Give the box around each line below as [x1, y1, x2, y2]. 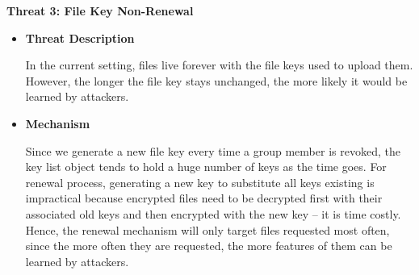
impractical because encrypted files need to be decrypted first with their [25, 190, 383, 206]
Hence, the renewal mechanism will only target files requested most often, [25, 221, 390, 238]
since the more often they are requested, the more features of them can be [25, 237, 392, 254]
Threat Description [25, 29, 135, 46]
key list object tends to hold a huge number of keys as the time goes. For [25, 158, 387, 175]
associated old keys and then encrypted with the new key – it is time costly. [25, 205, 401, 222]
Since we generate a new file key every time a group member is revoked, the [25, 142, 400, 159]
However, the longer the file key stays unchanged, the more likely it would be [25, 72, 408, 89]
